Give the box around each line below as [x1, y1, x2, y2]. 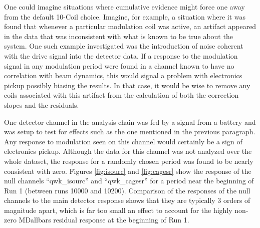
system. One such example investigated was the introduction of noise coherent [4, 41, 243, 51]
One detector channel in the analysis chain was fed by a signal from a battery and [4, 116, 256, 127]
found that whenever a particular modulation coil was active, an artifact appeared [4, 21, 256, 32]
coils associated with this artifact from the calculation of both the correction [4, 90, 239, 100]
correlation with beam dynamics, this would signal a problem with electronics [4, 70, 242, 81]
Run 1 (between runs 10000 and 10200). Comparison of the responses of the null [4, 185, 250, 195]
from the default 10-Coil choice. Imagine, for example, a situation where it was [4, 11, 246, 22]
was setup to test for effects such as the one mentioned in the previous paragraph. [4, 126, 255, 137]
